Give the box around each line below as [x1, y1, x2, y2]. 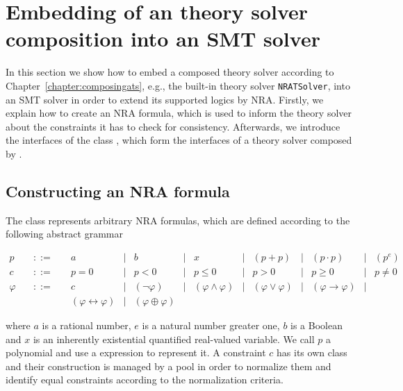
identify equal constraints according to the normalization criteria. [6, 372, 283, 387]
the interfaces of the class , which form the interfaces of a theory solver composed [6, 133, 352, 147]
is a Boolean [290, 318, 343, 333]
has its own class [277, 345, 347, 360]
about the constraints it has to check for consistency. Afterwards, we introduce [6, 119, 340, 133]
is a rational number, [42, 318, 131, 333]
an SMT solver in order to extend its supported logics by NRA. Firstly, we [6, 92, 324, 106]
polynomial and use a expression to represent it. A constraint [6, 345, 266, 360]
